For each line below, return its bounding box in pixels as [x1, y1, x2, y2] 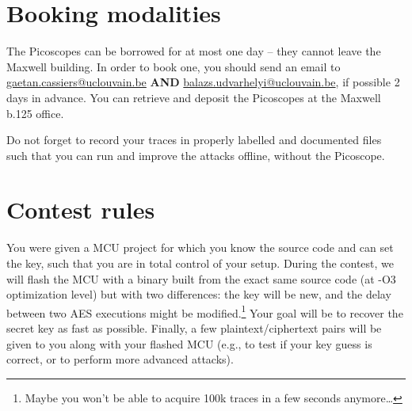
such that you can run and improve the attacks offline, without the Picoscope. [6, 147, 385, 163]
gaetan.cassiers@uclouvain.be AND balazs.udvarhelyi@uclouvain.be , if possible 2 [6, 74, 400, 90]
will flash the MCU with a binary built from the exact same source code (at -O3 [6, 270, 396, 287]
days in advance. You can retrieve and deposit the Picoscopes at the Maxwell [6, 89, 381, 105]
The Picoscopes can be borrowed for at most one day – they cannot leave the [6, 43, 381, 59]
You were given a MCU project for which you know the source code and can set [6, 239, 394, 256]
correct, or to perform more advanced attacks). [6, 351, 234, 367]
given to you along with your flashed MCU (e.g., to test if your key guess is [6, 335, 372, 352]
